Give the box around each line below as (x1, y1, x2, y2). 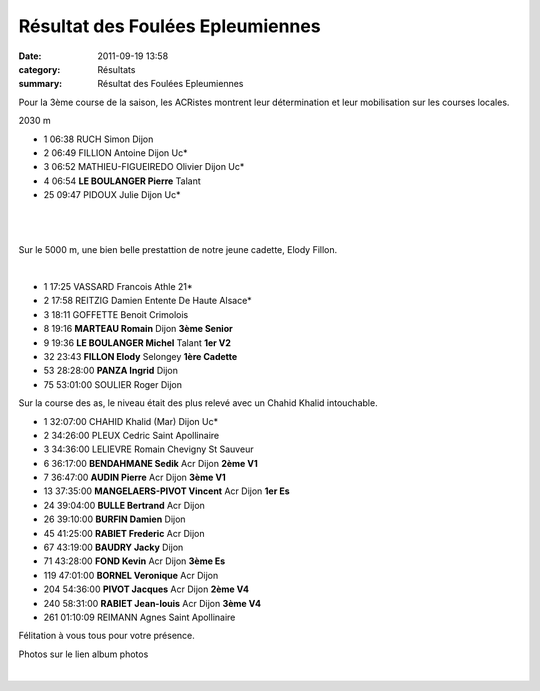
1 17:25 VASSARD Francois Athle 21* (43, 281, 193, 293)
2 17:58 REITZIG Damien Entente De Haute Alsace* (43, 295, 252, 307)
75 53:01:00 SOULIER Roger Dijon (43, 378, 183, 390)
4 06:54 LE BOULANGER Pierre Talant (43, 175, 202, 187)
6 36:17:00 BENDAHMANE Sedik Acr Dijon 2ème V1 (43, 457, 259, 469)
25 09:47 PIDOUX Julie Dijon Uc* (43, 189, 181, 201)
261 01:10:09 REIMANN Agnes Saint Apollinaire (43, 611, 236, 623)
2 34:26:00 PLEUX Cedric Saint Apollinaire (43, 429, 220, 441)
